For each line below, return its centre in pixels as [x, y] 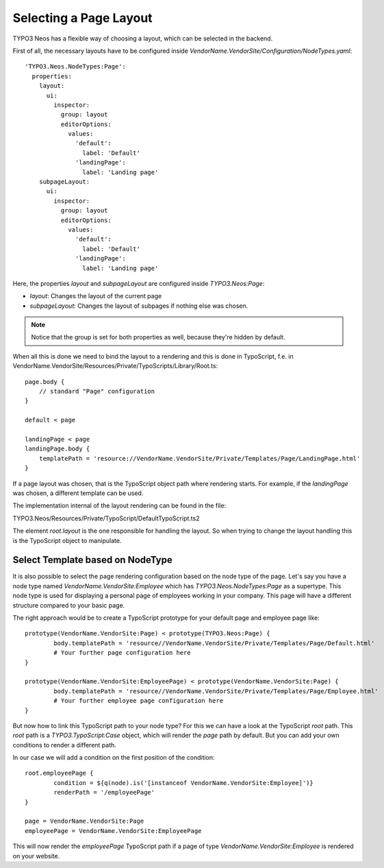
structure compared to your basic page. [69, 605]
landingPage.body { [57, 449]
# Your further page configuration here [122, 653]
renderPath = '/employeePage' [104, 793]
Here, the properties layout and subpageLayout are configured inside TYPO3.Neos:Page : [139, 283]
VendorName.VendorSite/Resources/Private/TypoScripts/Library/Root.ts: [115, 366]
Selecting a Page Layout [83, 18]
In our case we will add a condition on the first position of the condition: [114, 758]
